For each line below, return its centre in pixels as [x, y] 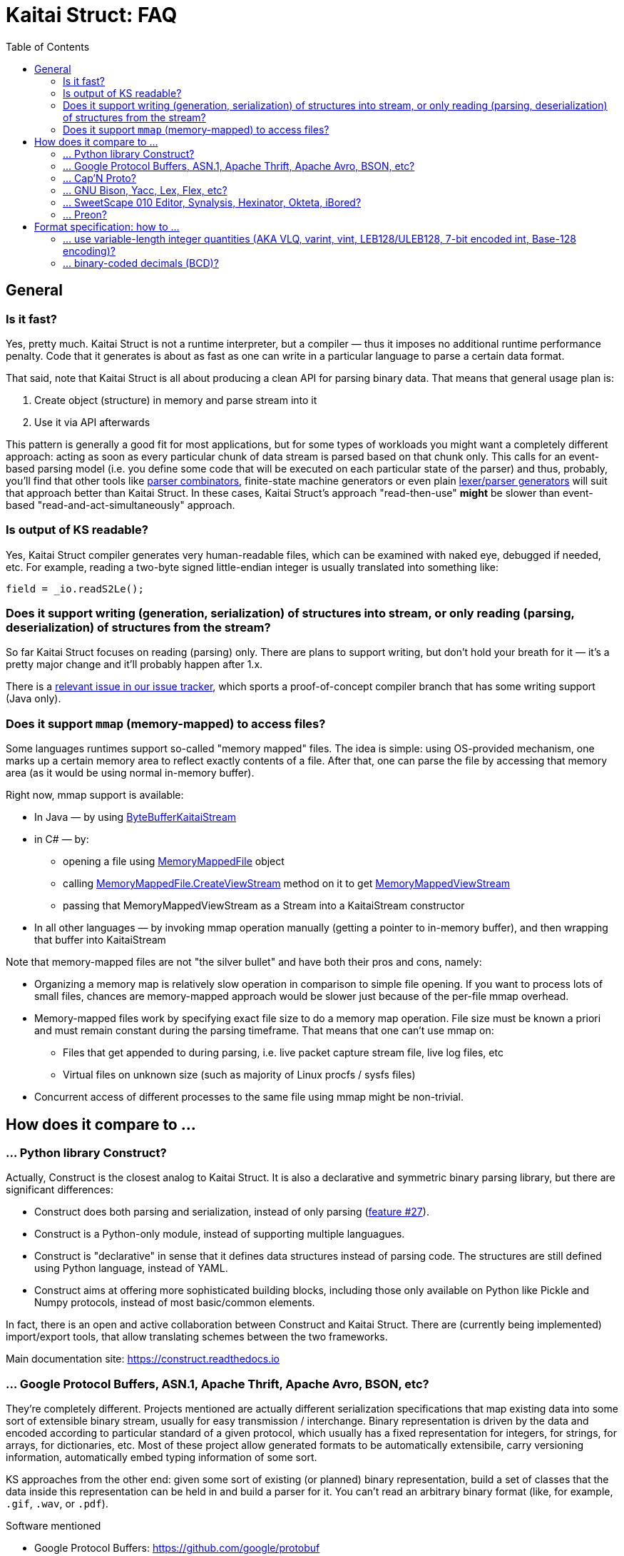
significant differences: [60, 1190]
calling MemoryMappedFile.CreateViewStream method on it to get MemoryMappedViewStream [287, 884]
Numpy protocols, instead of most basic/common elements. [175, 1303]
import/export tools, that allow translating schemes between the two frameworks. [197, 1337]
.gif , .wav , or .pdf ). [57, 1504]
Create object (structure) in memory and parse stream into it [176, 400]
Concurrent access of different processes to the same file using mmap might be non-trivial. [249, 1097]
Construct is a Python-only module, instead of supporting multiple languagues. [220, 1234]
